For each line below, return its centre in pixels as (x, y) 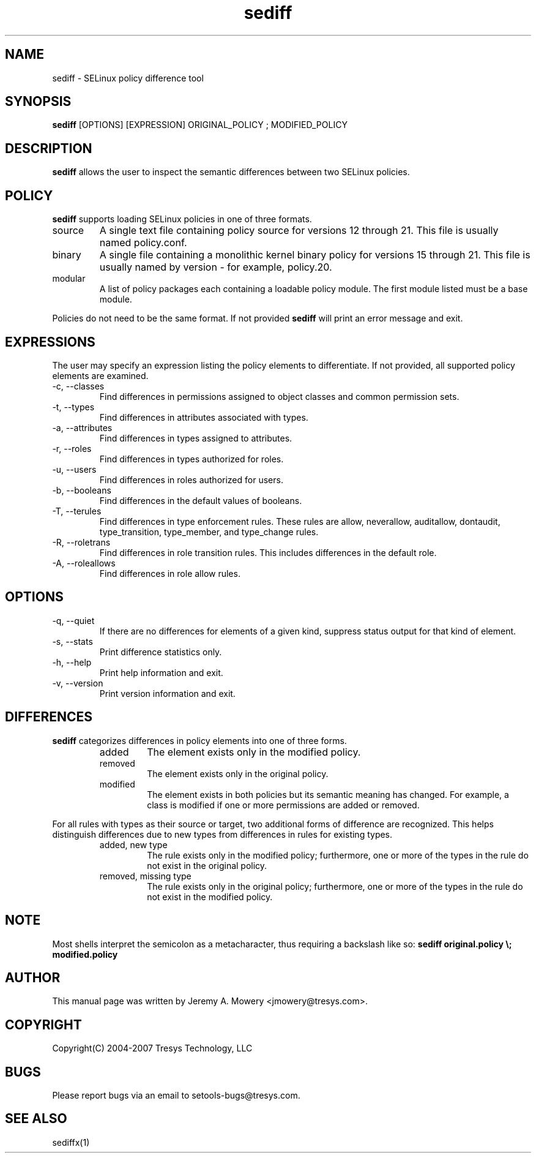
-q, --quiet (73, 620)
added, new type (133, 844)
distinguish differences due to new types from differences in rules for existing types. (222, 834)
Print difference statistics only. (161, 652)
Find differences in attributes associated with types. (204, 417)
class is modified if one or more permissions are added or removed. (283, 805)
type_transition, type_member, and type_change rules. (209, 532)
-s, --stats (73, 641)
